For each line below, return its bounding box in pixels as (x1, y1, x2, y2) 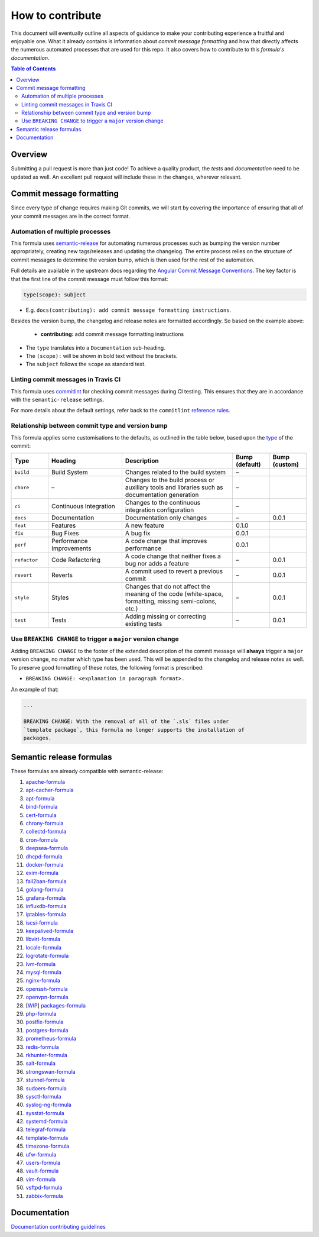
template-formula (25, 1134, 69, 1141)
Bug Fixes (51, 529, 79, 538)
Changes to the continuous (125, 499, 201, 507)
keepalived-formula (25, 928, 74, 935)
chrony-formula (25, 820, 64, 826)
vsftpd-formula (25, 1184, 63, 1191)
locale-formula (25, 944, 62, 951)
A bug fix (125, 529, 151, 538)
